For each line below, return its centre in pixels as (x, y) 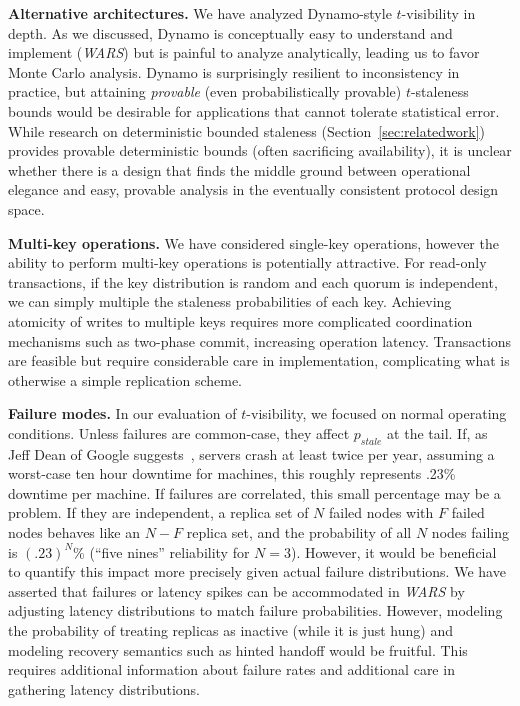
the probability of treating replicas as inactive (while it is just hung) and (230, 630)
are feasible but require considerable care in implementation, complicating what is (259, 360)
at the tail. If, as (437, 432)
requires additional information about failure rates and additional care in (231, 669)
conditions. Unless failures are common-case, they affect (179, 432)
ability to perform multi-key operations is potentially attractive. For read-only (247, 262)
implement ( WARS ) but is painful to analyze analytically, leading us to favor (244, 52)
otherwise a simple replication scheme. (125, 379)
